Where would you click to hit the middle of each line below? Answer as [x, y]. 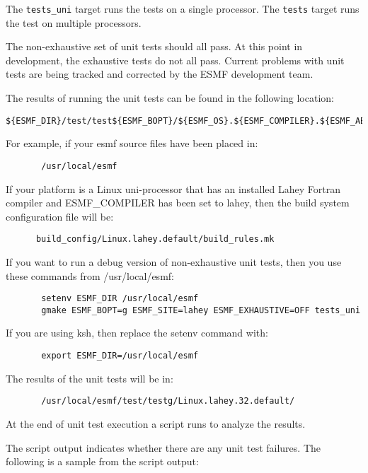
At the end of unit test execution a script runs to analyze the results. [156, 423]
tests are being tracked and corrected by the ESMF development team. [160, 74]
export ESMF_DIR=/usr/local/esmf [120, 356]
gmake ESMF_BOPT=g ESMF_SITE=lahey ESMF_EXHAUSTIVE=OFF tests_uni [201, 310]
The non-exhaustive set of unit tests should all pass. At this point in [154, 46]
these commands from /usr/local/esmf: [90, 275]
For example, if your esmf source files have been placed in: [132, 143]
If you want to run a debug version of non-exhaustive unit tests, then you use [174, 261]
